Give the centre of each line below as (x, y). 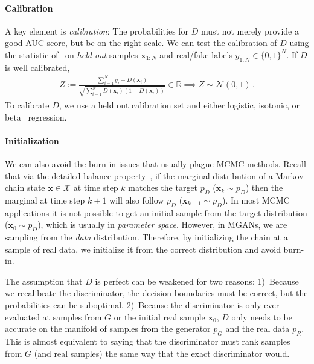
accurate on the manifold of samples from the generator (108, 329)
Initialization (32, 140)
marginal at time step (45, 200)
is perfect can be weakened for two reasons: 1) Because (197, 281)
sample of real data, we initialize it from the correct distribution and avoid (143, 249)
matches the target (163, 187)
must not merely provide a (250, 31)
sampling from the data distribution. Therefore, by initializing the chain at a (146, 237)
